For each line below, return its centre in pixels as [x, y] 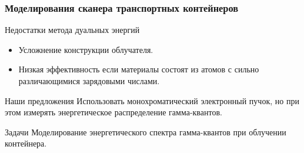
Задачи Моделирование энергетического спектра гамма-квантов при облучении [146, 132]
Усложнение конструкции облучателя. [86, 49]
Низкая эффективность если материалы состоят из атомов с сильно [139, 69]
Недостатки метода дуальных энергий [72, 30]
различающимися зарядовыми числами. [89, 81]
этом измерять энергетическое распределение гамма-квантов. [113, 112]
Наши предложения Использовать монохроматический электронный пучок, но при [152, 100]
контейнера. [26, 143]
